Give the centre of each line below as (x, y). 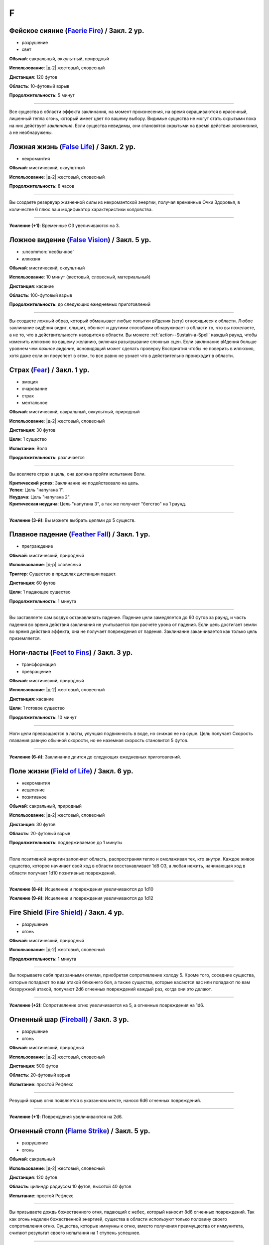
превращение (36, 671)
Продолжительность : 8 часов (42, 186)
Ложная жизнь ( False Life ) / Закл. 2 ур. (72, 147)
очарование (34, 389)
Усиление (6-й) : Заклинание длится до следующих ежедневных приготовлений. (95, 756)
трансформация (39, 664)
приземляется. (25, 638)
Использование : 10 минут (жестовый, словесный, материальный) (80, 277)
